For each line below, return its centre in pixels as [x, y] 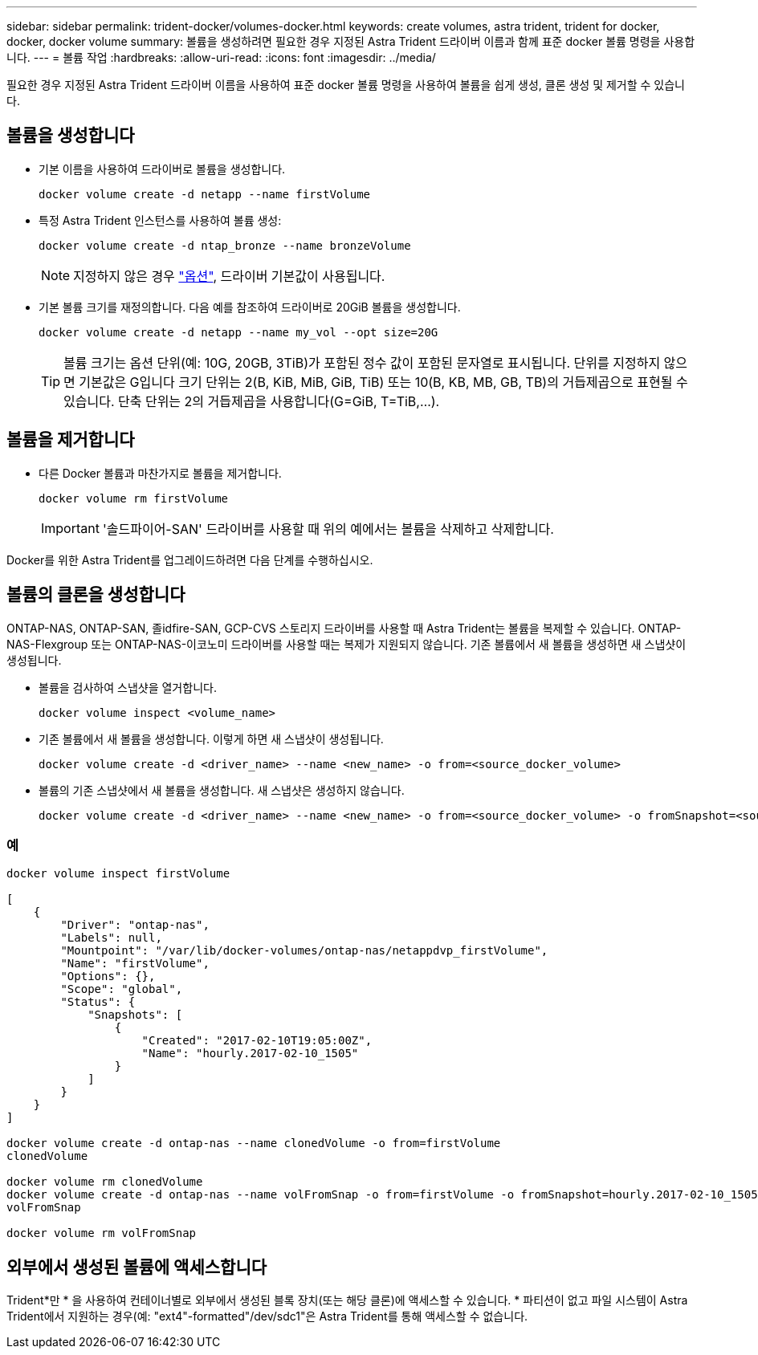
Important [70, 528]
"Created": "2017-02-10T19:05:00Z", [257, 1041]
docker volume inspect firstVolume [118, 874]
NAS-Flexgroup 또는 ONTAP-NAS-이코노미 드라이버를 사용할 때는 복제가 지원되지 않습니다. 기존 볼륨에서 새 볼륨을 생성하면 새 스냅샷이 [346, 644]
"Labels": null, [111, 938]
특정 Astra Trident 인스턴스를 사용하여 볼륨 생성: [160, 220]
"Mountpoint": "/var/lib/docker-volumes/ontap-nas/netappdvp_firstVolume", [304, 951]
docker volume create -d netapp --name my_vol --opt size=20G [238, 332]
